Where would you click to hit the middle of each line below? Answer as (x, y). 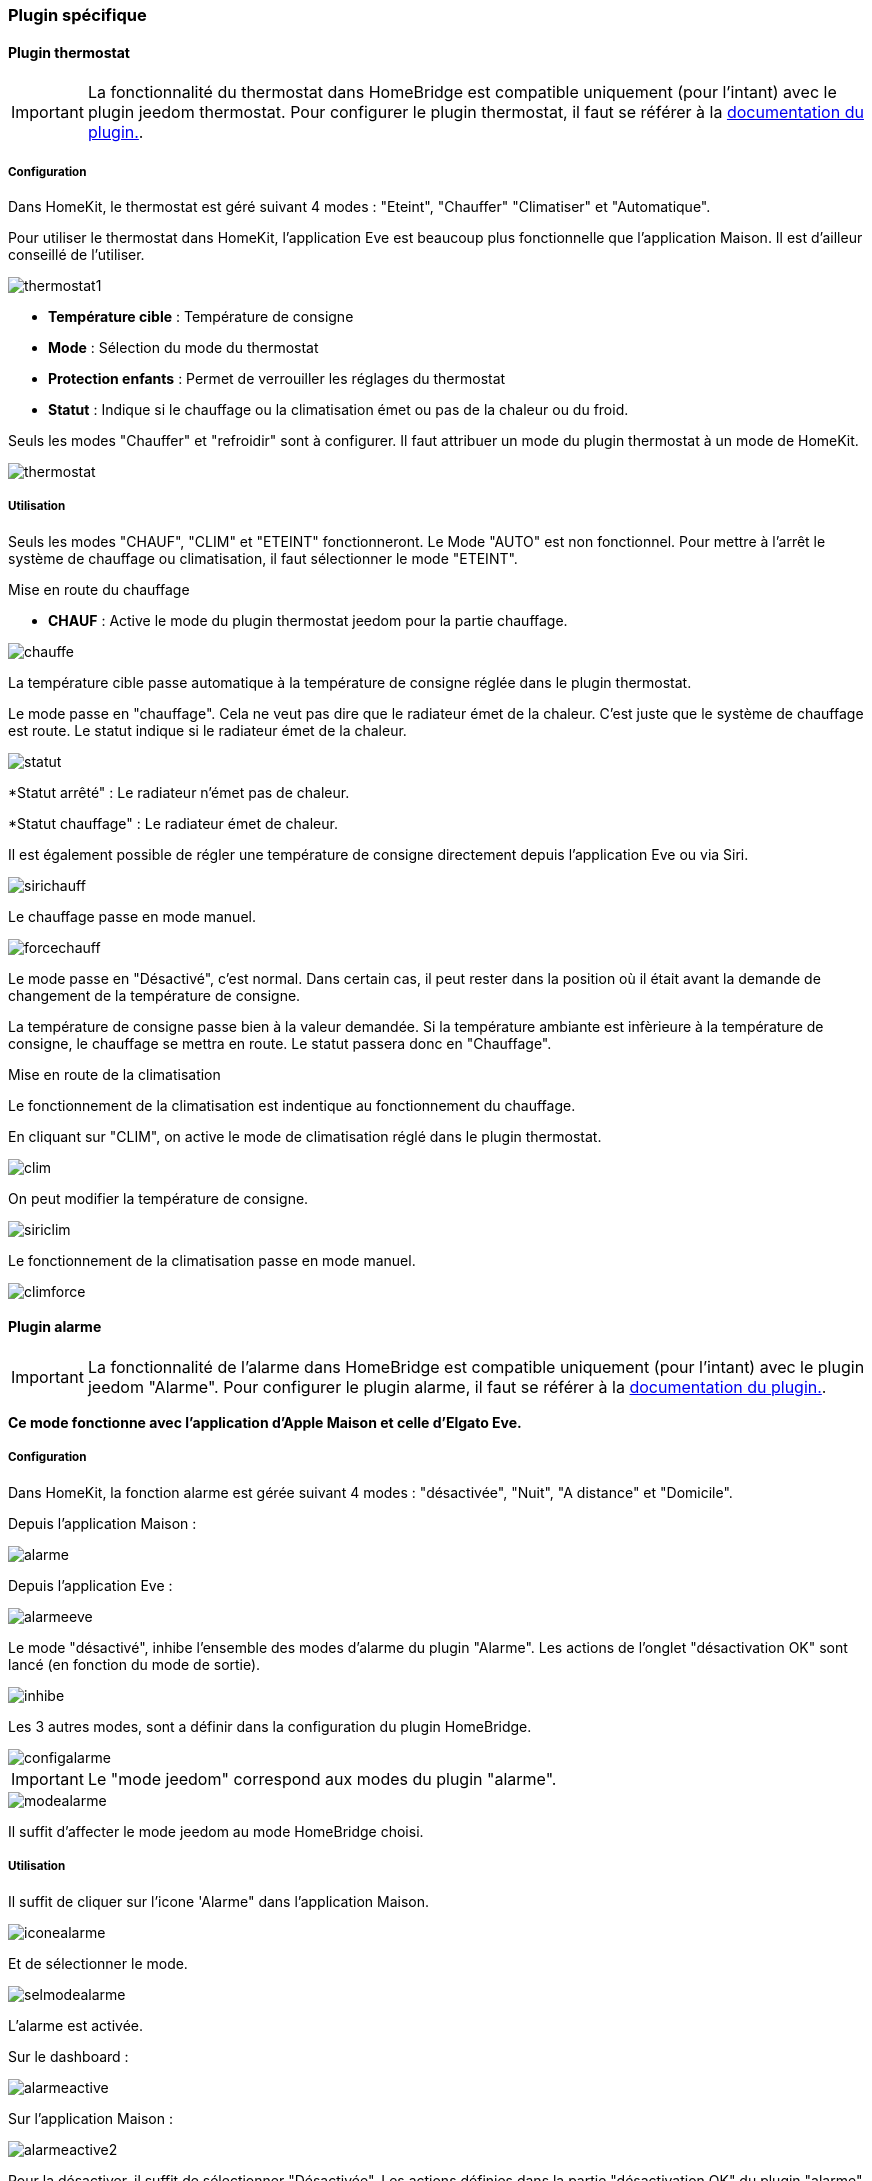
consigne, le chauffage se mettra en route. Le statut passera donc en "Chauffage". (280, 1043)
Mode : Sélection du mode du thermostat (183, 347)
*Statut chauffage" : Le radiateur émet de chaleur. (173, 823)
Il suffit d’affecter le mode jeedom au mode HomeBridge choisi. (216, 1831)
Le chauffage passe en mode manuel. (132, 916)
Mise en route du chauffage (99, 589)
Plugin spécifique (77, 15)
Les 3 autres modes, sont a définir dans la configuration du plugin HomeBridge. (270, 1726)
